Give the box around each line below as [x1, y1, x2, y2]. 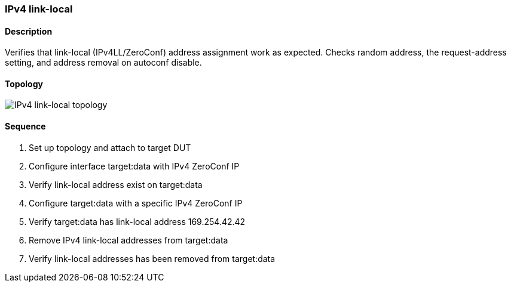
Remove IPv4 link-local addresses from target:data [29, 234, 228, 245]
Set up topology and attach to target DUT [29, 142, 191, 153]
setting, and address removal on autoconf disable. [5, 57, 202, 68]
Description [5, 26, 53, 36]
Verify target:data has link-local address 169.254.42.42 [29, 216, 246, 227]
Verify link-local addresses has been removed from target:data [29, 253, 276, 264]
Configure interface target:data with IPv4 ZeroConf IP [29, 161, 240, 171]
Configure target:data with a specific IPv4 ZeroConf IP [29, 197, 243, 208]
